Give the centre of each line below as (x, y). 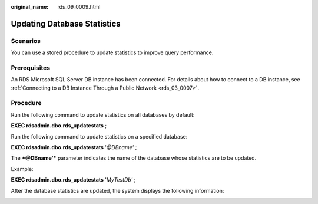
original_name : (30, 7)
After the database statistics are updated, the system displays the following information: (117, 190)
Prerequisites (30, 68)
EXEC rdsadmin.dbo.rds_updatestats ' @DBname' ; (74, 147)
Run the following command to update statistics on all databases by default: (103, 114)
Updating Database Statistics (66, 24)
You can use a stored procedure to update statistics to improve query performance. (112, 52)
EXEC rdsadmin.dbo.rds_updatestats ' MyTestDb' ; (73, 180)
